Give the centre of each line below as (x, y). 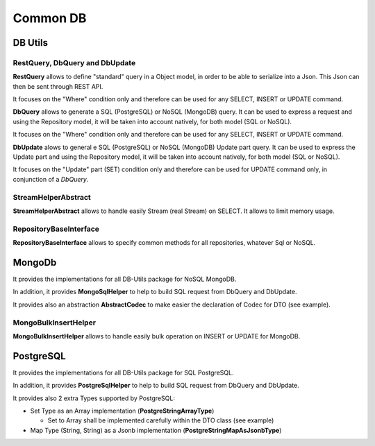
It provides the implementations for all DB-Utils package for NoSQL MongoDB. (125, 279)
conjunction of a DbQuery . (51, 179)
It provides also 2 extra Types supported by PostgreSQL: (94, 398)
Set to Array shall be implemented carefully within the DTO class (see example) (161, 420)
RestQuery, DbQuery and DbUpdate (74, 62)
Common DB (50, 18)
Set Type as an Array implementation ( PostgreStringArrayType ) (122, 411)
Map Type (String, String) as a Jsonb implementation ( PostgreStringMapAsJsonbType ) (156, 430)
